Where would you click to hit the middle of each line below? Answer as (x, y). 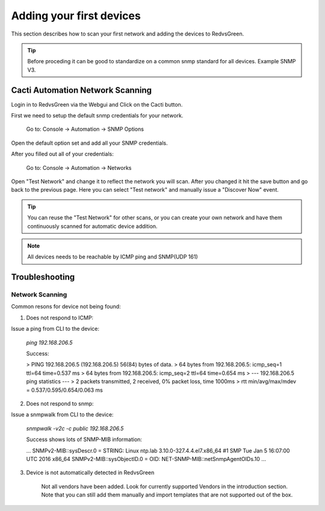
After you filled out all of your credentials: (63, 154)
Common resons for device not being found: (66, 307)
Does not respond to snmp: (60, 403)
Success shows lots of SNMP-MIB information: (84, 439)
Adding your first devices (76, 16)
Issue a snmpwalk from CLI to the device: (62, 415)
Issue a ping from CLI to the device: (55, 329)
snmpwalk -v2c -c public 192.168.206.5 (75, 428)
